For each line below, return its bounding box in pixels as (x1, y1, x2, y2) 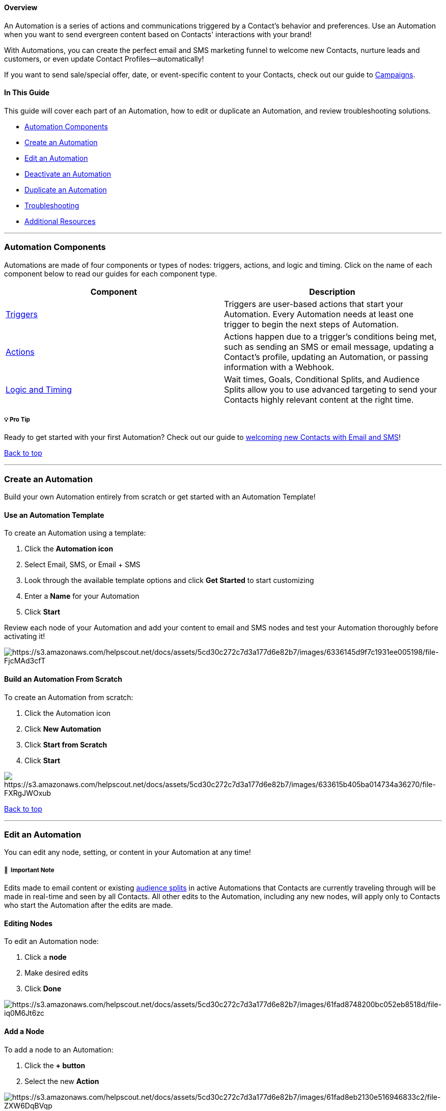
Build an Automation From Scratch (4, 674, 123, 683)
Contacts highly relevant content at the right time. (224, 394, 414, 405)
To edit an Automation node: (4, 937, 99, 946)
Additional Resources (24, 216, 96, 226)
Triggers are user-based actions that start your (224, 298, 404, 309)
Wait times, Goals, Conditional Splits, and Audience (224, 374, 420, 384)
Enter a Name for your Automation (24, 592, 140, 601)
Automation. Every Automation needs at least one (224, 309, 414, 319)
